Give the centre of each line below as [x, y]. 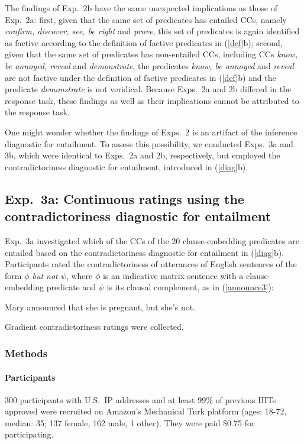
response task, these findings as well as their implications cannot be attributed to [152, 100]
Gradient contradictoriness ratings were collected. [94, 327]
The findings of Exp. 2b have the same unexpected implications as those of [141, 8]
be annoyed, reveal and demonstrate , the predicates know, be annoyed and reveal [149, 65]
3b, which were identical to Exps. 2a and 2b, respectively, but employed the [143, 155]
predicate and [71, 287]
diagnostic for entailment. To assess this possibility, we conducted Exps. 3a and [149, 143]
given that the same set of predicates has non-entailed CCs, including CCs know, [151, 54]
